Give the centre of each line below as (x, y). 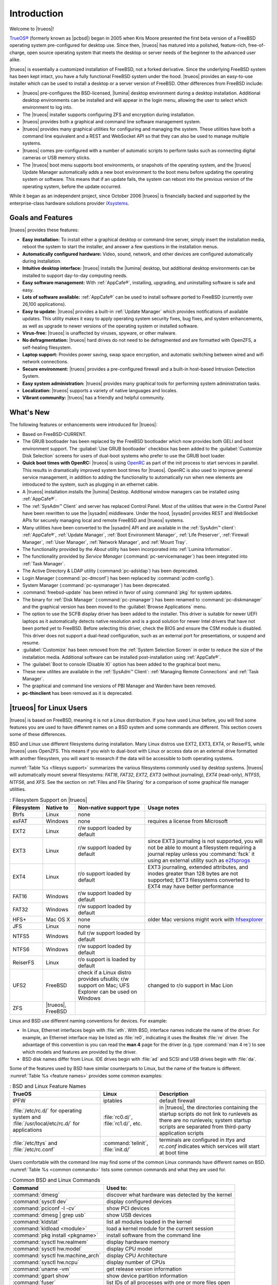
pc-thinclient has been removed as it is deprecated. (77, 693)
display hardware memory (138, 1242)
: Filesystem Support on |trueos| (48, 800)
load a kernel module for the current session (160, 1228)
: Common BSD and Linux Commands (55, 1180)
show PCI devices (128, 1208)
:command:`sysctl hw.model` (47, 1249)
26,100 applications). (44, 304)
